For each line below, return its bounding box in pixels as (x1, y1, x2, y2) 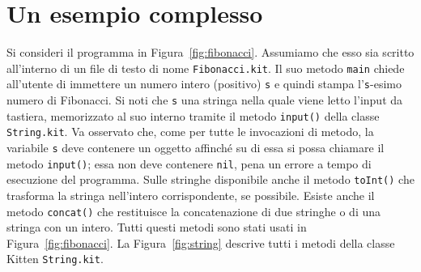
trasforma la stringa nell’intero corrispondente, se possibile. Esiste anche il (6, 186, 375, 203)
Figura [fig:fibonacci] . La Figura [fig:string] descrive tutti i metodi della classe (6, 234, 395, 251)
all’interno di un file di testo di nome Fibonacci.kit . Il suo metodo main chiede (6, 59, 405, 76)
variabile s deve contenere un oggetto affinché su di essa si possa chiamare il (6, 139, 385, 155)
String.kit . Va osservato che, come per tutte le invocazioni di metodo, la (6, 123, 374, 140)
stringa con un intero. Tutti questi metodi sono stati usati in (6, 219, 307, 236)
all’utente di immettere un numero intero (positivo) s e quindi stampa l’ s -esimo (6, 75, 402, 92)
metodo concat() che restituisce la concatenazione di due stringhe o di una (6, 202, 381, 219)
